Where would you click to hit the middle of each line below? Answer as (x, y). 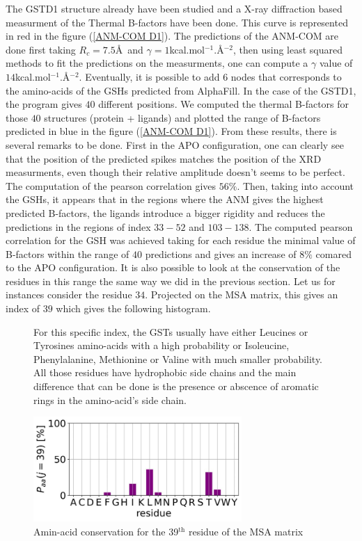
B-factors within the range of (68, 253)
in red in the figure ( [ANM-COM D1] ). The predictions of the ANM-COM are (172, 36)
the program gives (44, 104)
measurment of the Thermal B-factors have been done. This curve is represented (177, 22)
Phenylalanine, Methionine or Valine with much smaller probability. (178, 358)
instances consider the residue (69, 294)
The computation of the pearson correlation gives (111, 185)
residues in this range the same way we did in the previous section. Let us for (171, 281)
